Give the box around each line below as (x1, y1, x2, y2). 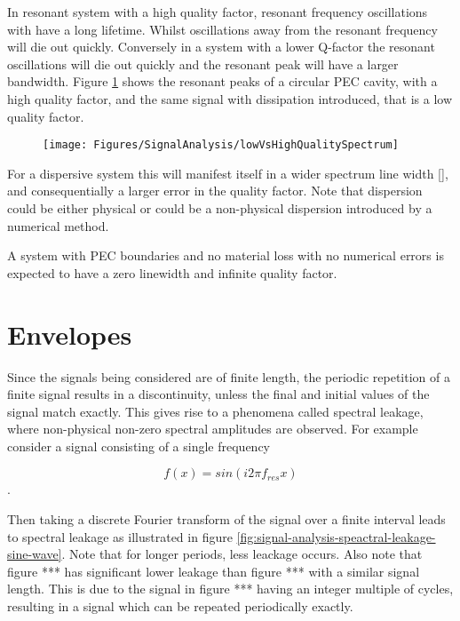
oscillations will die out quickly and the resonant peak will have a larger (7, 54, 399, 73)
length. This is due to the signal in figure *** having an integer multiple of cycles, (7, 579, 454, 598)
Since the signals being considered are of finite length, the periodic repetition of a (7, 367, 450, 386)
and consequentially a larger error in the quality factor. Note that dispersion (7, 181, 423, 200)
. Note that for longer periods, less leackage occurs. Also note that (61, 545, 423, 563)
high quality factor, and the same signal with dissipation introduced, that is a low (7, 89, 453, 107)
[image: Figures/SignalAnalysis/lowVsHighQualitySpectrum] (43, 139, 399, 152)
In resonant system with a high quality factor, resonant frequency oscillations (7, 3, 428, 20)
